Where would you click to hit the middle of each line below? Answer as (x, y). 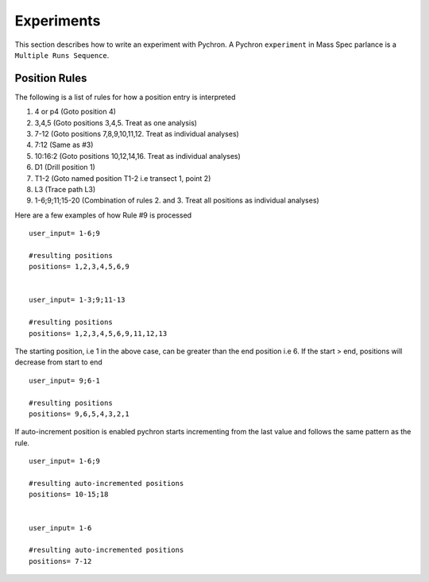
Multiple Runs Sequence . (62, 55)
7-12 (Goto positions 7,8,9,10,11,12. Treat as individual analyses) (137, 134)
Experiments (58, 21)
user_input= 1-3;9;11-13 (77, 300)
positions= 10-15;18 (69, 495)
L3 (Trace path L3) (65, 189)
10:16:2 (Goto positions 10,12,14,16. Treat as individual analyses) (138, 156)
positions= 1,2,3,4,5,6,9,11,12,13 (98, 333)
